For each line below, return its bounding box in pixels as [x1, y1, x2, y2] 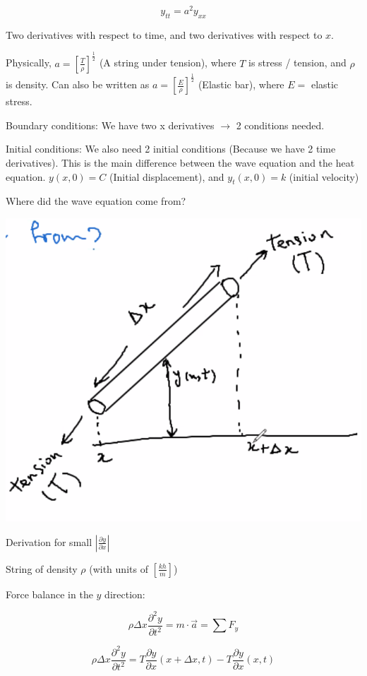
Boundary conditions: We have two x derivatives [6, 117, 215, 132]
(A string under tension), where [99, 55, 236, 70]
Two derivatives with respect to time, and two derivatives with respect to [6, 27, 323, 42]
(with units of [89, 561, 148, 576]
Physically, [6, 55, 52, 70]
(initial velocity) [289, 169, 359, 184]
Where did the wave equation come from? [6, 194, 186, 208]
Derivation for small [6, 534, 92, 549]
